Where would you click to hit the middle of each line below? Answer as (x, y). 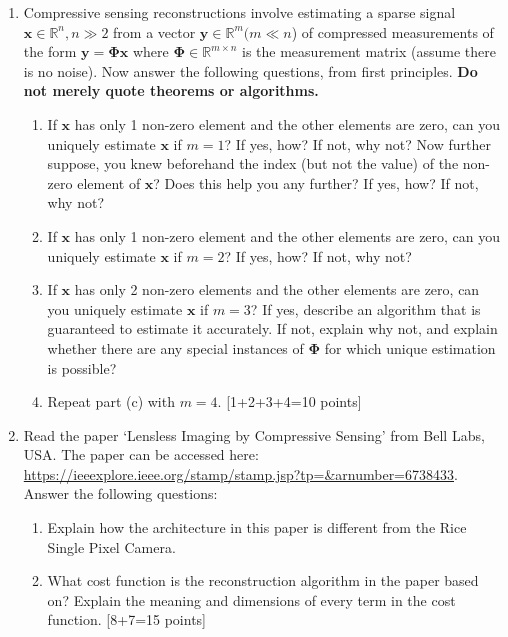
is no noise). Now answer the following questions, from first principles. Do (250, 70)
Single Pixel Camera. (111, 546)
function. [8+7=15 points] (126, 619)
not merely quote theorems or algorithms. (171, 90)
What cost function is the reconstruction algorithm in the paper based (263, 580)
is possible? (82, 367)
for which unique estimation (410, 347)
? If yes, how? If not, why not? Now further (357, 143)
